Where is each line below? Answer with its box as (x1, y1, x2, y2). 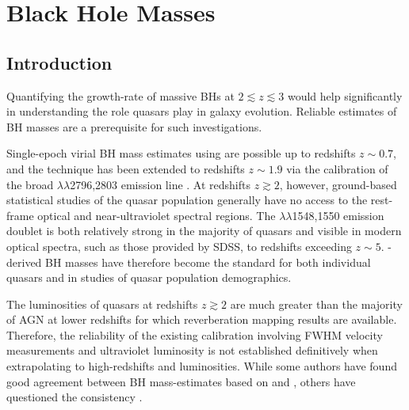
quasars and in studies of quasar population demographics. (6, 269, 292, 286)
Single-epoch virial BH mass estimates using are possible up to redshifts (6, 145, 356, 161)
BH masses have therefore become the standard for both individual (45, 253, 371, 270)
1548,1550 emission (292, 207, 384, 223)
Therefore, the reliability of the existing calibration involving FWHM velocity (6, 326, 383, 343)
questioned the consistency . (6, 389, 143, 405)
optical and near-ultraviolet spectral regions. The (37, 207, 276, 223)
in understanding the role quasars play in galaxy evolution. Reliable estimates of (6, 103, 397, 120)
